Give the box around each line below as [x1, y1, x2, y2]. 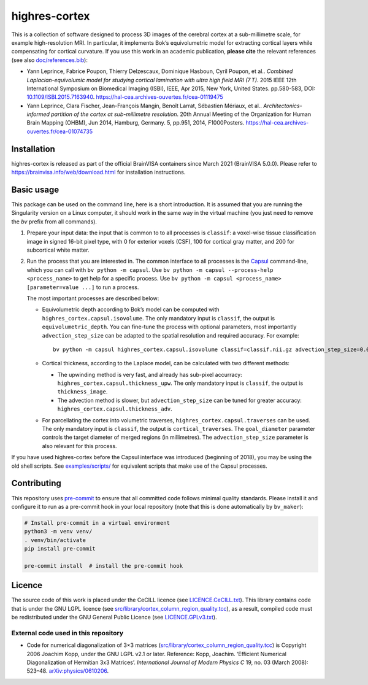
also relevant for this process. [42, 442, 117, 449]
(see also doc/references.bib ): [11, 56, 88, 64]
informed [26, 110, 50, 118]
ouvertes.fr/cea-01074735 [26, 128, 93, 135]
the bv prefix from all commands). [11, 218, 98, 225]
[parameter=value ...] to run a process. [26, 283, 139, 291]
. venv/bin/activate [24, 536, 86, 543]
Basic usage [11, 184, 59, 195]
